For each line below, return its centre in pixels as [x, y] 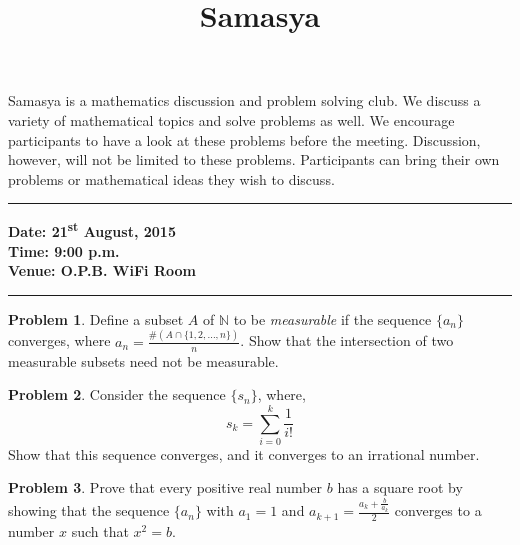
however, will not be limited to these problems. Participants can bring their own [254, 159]
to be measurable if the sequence [332, 318]
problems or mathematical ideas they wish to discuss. [171, 178]
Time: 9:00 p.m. [64, 250]
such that [100, 530]
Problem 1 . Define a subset [96, 318]
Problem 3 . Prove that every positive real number [165, 487]
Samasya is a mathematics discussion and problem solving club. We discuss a [244, 100]
